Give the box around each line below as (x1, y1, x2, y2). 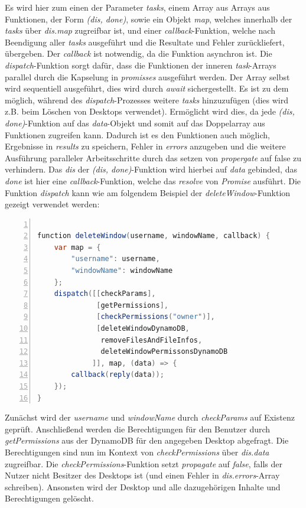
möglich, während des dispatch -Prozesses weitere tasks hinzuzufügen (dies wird (5, 93, 288, 106)
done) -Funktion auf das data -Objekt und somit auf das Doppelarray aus (5, 116, 265, 129)
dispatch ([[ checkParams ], (54, 289, 156, 298)
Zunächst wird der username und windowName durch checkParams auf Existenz (5, 411, 295, 424)
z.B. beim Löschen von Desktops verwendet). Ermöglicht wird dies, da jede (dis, (5, 105, 295, 118)
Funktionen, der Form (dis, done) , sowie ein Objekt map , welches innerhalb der (5, 12, 292, 25)
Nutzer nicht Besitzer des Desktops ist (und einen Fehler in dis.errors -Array (5, 469, 280, 481)
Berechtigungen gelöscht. (5, 492, 94, 504)
